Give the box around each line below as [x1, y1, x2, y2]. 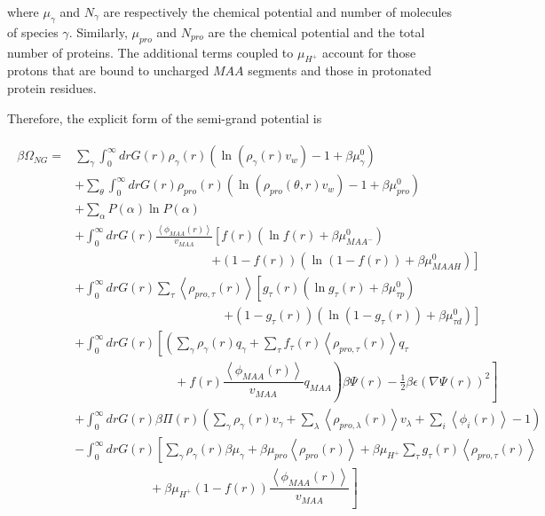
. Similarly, [68, 22, 128, 41]
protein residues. [7, 78, 97, 97]
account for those [322, 43, 416, 61]
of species [7, 22, 59, 41]
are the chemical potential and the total [208, 22, 425, 41]
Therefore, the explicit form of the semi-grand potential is [7, 108, 322, 127]
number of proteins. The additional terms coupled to [7, 43, 294, 61]
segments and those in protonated [248, 61, 432, 80]
